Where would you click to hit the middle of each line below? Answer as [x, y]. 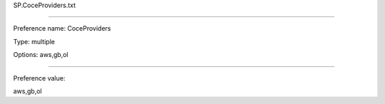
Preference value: [39, 78]
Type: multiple [34, 41]
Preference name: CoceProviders [62, 28]
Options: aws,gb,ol [41, 55]
